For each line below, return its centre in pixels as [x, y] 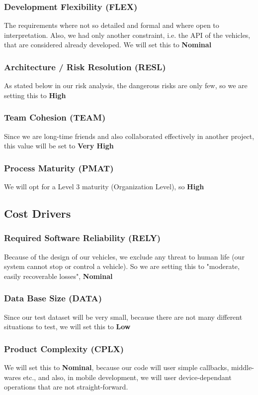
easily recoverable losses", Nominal [58, 276]
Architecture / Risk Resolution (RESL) [85, 66]
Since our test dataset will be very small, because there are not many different [123, 317]
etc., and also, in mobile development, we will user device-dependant [127, 377]
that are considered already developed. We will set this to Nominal [108, 45]
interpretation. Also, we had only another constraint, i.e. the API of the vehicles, [127, 35]
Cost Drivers [38, 213]
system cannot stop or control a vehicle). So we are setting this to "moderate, [122, 266]
